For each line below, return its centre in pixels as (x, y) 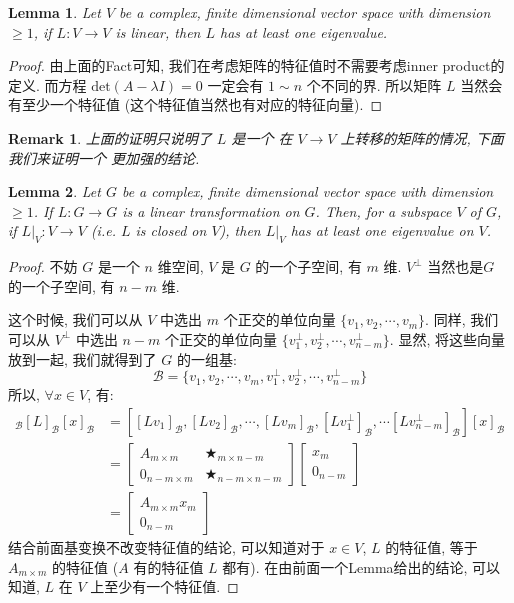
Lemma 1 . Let (54, 12)
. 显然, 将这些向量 (447, 338)
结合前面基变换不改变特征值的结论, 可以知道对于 (166, 547)
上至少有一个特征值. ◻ (164, 586)
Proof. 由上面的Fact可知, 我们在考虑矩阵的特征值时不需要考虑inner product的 (256, 65)
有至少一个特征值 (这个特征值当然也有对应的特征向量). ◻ (195, 104)
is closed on (171, 230)
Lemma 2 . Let (54, 191)
